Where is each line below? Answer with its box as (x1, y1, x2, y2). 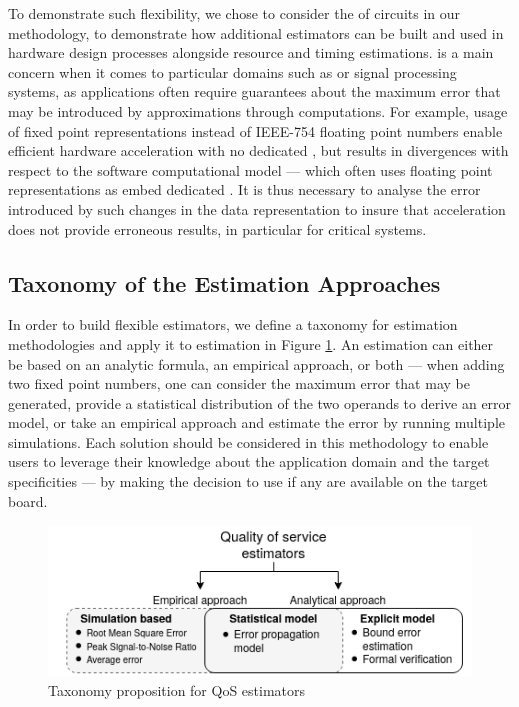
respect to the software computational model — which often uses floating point (8, 159, 493, 180)
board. (8, 490, 48, 511)
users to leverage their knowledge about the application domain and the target (8, 451, 490, 472)
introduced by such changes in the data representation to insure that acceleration (8, 198, 506, 219)
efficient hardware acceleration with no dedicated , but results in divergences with (8, 140, 509, 161)
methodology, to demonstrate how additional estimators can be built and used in (8, 22, 504, 43)
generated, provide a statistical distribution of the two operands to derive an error (8, 392, 512, 413)
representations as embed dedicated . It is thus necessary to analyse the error (8, 179, 481, 200)
